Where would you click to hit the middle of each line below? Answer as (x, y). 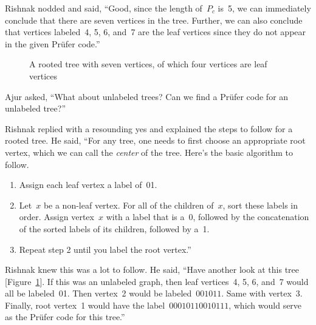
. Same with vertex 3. (262, 293)
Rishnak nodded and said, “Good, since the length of (104, 8)
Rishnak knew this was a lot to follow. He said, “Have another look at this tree (152, 270)
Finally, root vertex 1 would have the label (85, 305)
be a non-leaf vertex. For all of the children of (129, 205)
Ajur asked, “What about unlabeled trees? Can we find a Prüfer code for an (147, 96)
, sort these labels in (260, 205)
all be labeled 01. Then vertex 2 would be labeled (98, 293)
